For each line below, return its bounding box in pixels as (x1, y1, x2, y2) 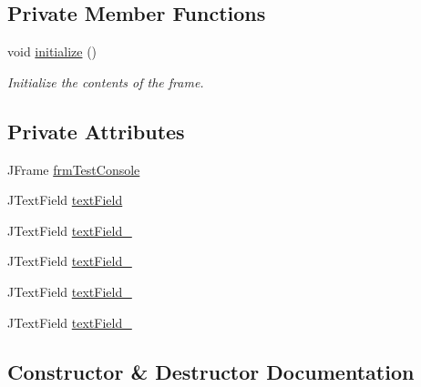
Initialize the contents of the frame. (7, 72, 204, 91)
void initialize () (7, 42, 98, 61)
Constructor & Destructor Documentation (7, 357, 415, 385)
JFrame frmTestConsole (7, 159, 140, 178)
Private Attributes (7, 117, 185, 145)
